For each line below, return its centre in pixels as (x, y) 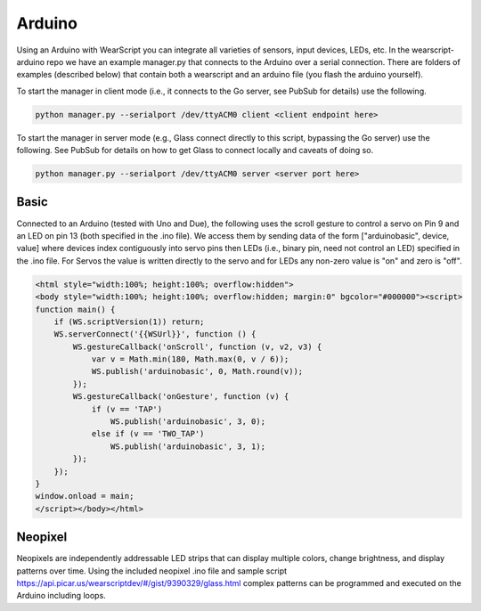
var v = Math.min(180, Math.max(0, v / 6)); (190, 359)
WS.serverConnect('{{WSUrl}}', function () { (155, 334)
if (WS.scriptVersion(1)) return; (129, 322)
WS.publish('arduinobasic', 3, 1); (188, 446)
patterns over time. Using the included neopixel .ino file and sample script (152, 571)
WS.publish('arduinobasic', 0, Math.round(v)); (197, 371)
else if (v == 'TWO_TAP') (148, 434)
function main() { (75, 309)
